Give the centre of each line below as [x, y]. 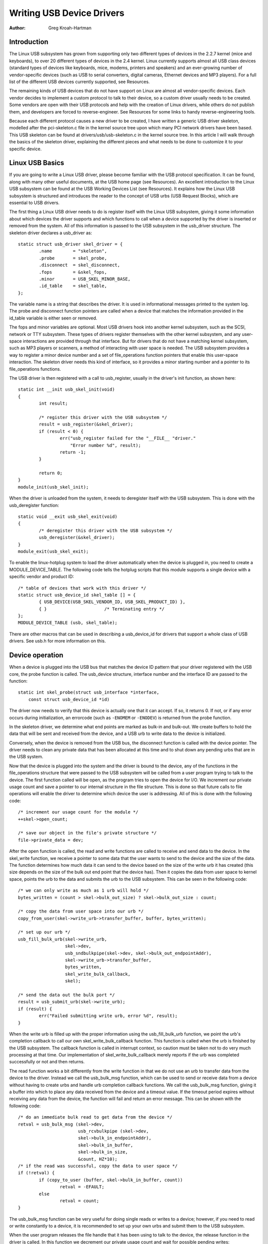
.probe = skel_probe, [73, 258]
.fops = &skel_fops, [73, 272]
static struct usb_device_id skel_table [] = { [77, 595]
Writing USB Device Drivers [67, 13]
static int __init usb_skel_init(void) [67, 390]
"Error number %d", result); [106, 445]
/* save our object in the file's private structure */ [87, 833]
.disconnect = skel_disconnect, [79, 265]
